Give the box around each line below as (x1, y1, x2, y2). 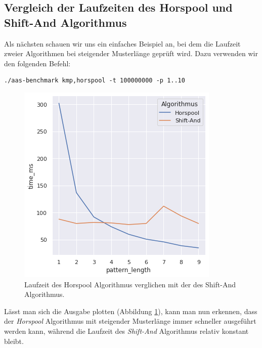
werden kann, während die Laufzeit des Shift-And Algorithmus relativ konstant (4, 325, 249, 336)
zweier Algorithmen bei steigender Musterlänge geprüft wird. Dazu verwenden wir (4, 48, 258, 59)
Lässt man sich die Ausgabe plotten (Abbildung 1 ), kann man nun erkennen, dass (4, 306, 257, 316)
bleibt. (4, 335, 24, 346)
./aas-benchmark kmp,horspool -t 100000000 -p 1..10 (4, 77, 185, 84)
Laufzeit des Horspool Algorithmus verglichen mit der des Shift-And (24, 279, 236, 289)
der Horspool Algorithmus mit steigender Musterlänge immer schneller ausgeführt (4, 316, 256, 326)
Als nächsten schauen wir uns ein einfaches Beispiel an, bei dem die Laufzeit (4, 38, 241, 49)
